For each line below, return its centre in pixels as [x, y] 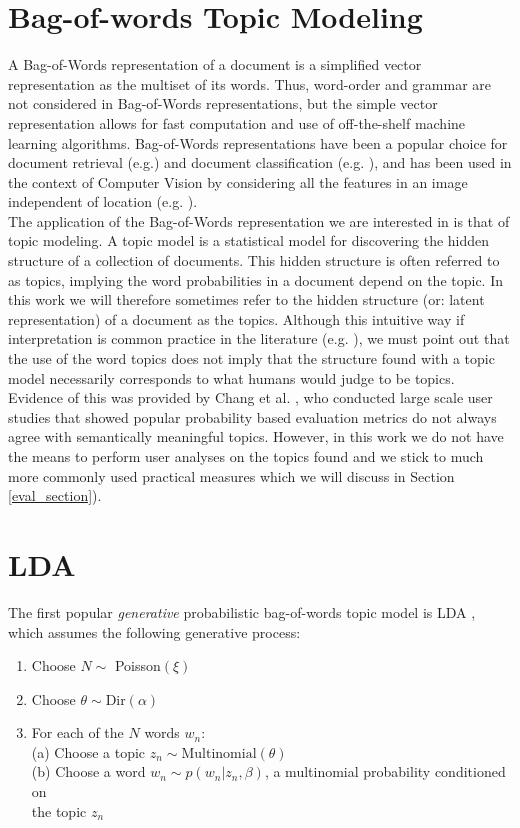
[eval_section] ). [55, 495]
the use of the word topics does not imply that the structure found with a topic [251, 358]
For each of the [77, 732]
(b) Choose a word [88, 771]
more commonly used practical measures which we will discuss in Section [231, 475]
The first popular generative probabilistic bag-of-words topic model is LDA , [242, 611]
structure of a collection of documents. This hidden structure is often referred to [254, 260]
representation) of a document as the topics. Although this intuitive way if [236, 318]
